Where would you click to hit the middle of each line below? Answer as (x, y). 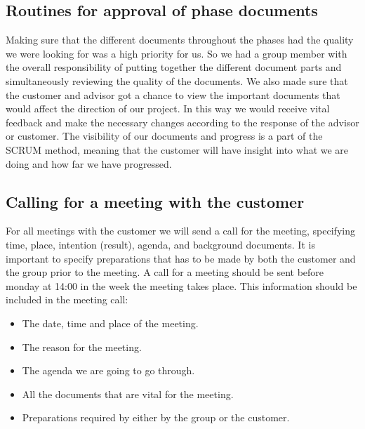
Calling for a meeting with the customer (155, 201)
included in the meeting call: (67, 299)
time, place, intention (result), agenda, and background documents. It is (160, 244)
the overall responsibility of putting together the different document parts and (174, 67)
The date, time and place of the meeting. (110, 323)
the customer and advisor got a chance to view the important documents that (173, 94)
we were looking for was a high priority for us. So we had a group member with (177, 53)
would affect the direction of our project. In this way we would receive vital (168, 108)
